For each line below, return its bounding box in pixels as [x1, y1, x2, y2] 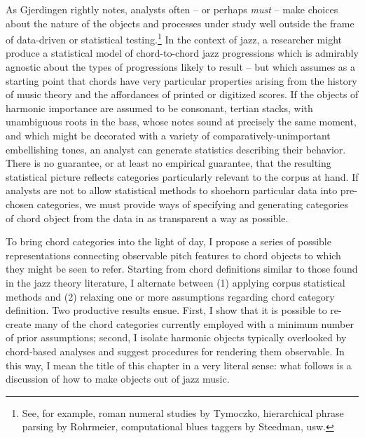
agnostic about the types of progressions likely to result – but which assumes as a [6, 60, 356, 74]
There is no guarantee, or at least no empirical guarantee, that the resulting [6, 156, 331, 170]
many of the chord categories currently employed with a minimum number [34, 316, 354, 331]
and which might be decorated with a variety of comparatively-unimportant [6, 128, 331, 142]
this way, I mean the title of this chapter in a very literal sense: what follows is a [6, 357, 352, 372]
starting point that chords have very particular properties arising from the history [6, 73, 357, 88]
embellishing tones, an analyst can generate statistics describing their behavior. [6, 142, 346, 156]
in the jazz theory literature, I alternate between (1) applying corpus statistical [6, 275, 345, 289]
